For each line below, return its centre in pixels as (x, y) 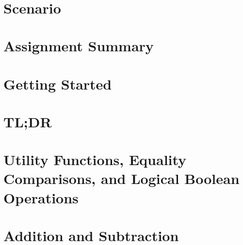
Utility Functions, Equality (95, 160)
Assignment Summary (79, 46)
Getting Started (58, 84)
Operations (41, 197)
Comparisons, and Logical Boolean (121, 178)
